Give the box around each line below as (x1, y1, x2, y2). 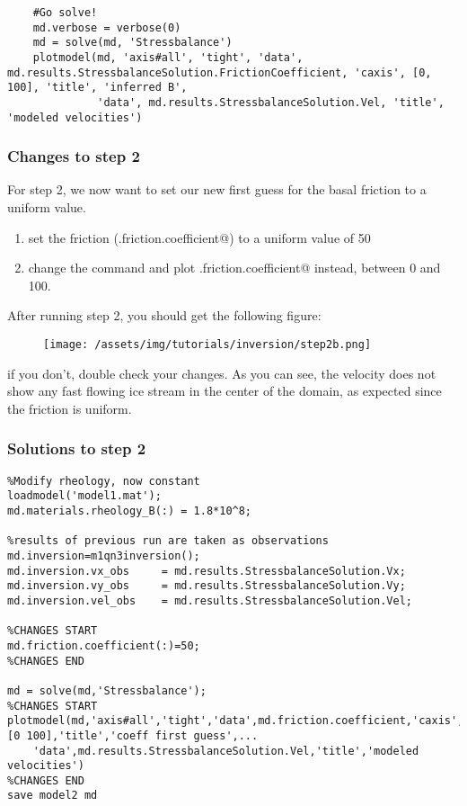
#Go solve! (32, 6, 98, 19)
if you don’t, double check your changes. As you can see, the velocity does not (7, 363, 436, 382)
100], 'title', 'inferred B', (7, 81, 188, 94)
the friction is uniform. (7, 399, 132, 417)
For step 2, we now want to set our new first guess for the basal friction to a (7, 180, 427, 199)
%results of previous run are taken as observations (7, 534, 329, 548)
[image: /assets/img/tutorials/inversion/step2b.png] (43, 338, 372, 352)
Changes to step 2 (7, 145, 140, 167)
